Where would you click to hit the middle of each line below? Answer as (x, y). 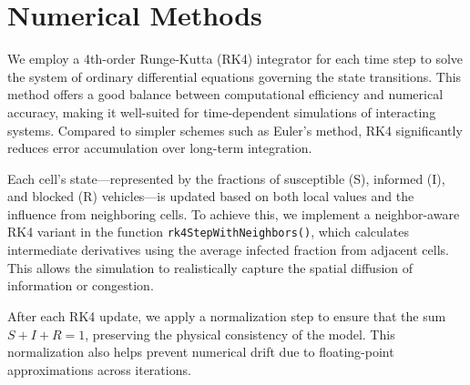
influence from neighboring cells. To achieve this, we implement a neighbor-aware (234, 213)
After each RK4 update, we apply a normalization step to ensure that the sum (227, 315)
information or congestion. (81, 285)
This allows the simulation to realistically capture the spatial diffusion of (210, 267)
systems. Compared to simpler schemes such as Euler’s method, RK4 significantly (235, 130)
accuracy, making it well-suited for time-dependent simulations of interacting (222, 111)
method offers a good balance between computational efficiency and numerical (225, 94)
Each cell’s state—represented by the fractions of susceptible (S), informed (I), (226, 178)
